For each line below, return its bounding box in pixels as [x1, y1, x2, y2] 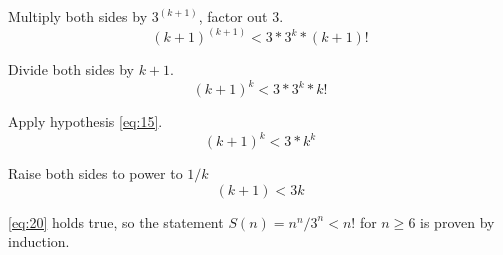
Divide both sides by [8, 59, 134, 80]
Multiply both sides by [8, 6, 148, 26]
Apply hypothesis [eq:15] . [8, 111, 163, 132]
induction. [8, 231, 70, 252]
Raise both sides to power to [8, 163, 183, 184]
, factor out [198, 6, 268, 26]
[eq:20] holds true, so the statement [8, 211, 224, 232]
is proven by [420, 211, 495, 232]
